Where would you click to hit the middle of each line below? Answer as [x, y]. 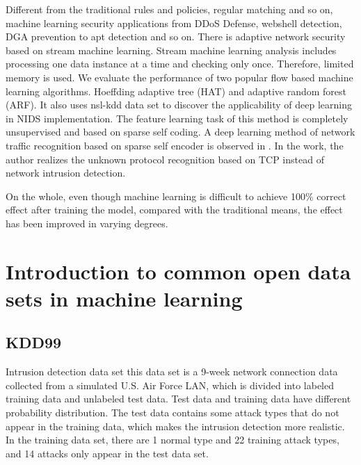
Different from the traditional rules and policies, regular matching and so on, [169, 9]
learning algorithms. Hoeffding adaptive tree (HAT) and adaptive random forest [176, 91]
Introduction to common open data [178, 271]
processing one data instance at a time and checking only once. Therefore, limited [180, 64]
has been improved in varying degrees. [87, 223]
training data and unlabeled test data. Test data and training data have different [178, 399]
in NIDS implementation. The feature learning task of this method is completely [177, 118]
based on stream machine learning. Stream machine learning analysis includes [171, 50]
